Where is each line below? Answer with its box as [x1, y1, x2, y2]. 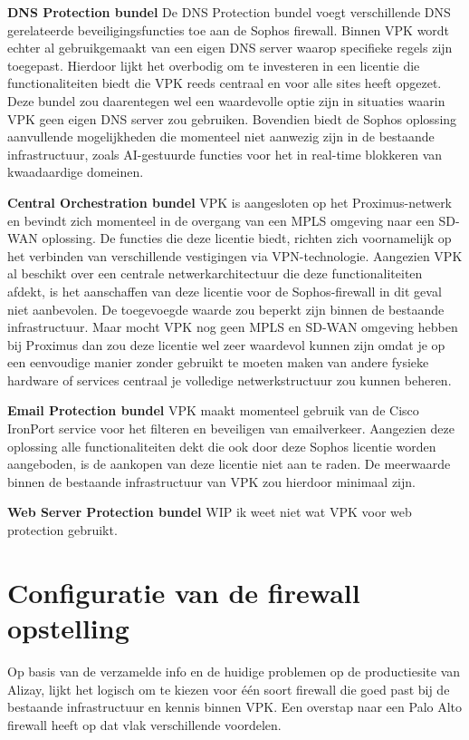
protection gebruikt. [7, 521, 118, 540]
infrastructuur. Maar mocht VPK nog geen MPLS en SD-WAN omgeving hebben [7, 317, 458, 336]
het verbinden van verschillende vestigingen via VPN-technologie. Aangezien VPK [7, 246, 463, 265]
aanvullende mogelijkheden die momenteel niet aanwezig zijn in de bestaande [7, 127, 435, 146]
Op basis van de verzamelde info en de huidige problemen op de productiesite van [7, 661, 461, 680]
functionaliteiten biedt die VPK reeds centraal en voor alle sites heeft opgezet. [7, 73, 442, 92]
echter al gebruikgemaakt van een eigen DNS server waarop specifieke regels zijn [7, 38, 453, 57]
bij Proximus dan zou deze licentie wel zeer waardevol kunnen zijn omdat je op [7, 335, 445, 354]
